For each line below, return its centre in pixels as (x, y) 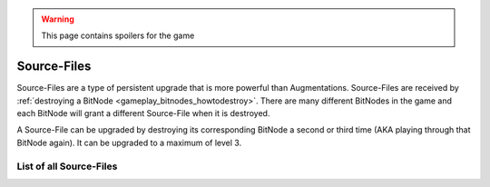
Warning (58, 19)
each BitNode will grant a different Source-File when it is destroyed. (143, 113)
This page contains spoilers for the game (118, 35)
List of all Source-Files (67, 166)
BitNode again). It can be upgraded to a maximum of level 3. (129, 143)
